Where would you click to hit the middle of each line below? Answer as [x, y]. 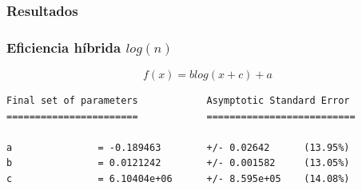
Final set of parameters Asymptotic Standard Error [178, 101]
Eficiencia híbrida [64, 47]
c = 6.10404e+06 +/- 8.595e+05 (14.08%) [178, 179]
